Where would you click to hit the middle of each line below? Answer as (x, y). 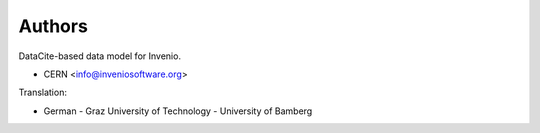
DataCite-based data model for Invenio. (100, 56)
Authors (53, 26)
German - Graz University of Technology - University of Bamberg (178, 111)
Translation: (42, 92)
